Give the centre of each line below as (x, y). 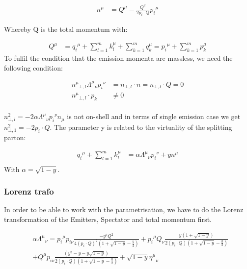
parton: (15, 137)
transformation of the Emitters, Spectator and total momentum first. (108, 219)
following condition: (33, 67)
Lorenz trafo (29, 191)
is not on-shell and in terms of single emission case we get (154, 116)
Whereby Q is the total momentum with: (66, 29)
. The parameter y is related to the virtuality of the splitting (141, 127)
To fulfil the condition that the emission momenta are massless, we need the (118, 58)
